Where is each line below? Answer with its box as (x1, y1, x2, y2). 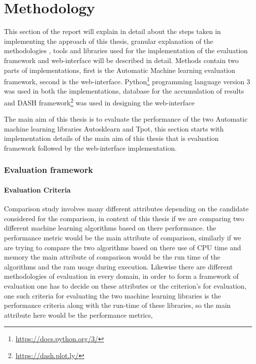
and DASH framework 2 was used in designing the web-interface (4, 96, 195, 107)
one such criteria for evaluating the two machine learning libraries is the (4, 290, 221, 300)
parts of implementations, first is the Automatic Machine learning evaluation (4, 65, 235, 75)
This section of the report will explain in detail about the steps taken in (4, 26, 221, 36)
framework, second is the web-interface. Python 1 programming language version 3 (4, 75, 251, 86)
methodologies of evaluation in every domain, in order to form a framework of (4, 271, 239, 281)
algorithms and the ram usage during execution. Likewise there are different (4, 261, 233, 271)
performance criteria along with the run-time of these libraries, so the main (4, 300, 231, 310)
